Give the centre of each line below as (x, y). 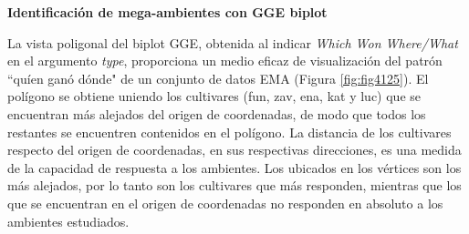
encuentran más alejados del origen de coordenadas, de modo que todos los (217, 113)
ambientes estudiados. (68, 221)
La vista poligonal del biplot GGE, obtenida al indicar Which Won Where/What (233, 42)
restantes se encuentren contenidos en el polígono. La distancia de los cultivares (229, 132)
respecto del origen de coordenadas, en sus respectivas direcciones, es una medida (234, 150)
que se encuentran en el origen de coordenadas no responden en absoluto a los (225, 203)
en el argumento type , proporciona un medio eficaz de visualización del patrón (225, 61)
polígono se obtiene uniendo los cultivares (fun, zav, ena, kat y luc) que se (214, 96)
